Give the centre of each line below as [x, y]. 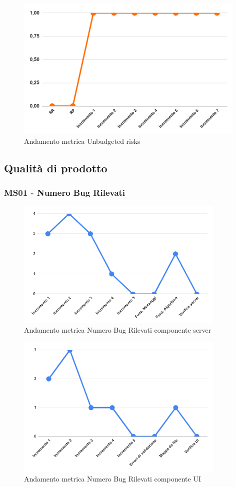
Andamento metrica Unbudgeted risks [82, 141]
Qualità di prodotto [56, 168]
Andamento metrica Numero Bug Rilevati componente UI [112, 479]
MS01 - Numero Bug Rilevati [65, 192]
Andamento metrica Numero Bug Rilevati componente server [118, 329]
